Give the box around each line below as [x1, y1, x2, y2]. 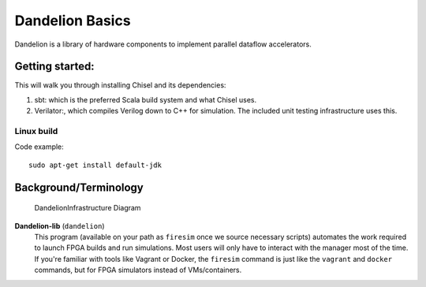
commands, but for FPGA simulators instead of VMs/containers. [34, 265, 242, 275]
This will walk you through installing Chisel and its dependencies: [14, 80, 226, 90]
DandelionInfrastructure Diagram [34, 203, 141, 213]
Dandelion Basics [14, 12, 131, 29]
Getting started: [14, 60, 95, 73]
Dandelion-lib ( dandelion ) [14, 221, 105, 230]
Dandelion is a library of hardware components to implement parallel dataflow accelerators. [14, 39, 312, 49]
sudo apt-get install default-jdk [28, 160, 162, 170]
